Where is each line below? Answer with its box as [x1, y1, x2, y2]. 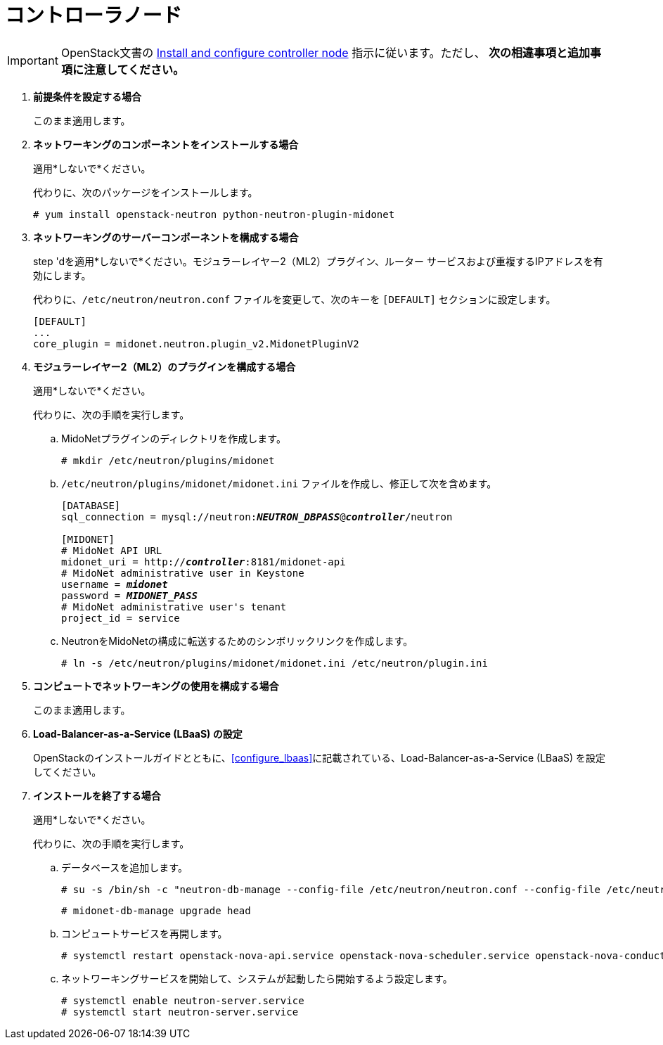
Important [7, 53, 58, 68]
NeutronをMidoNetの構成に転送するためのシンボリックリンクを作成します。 [61, 634, 413, 647]
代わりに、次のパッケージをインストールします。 [33, 186, 258, 198]
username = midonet [61, 578, 168, 590]
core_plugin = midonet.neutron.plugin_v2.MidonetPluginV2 [33, 338, 359, 350]
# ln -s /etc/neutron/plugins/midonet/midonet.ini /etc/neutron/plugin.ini [61, 657, 488, 669]
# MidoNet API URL [61, 544, 162, 556]
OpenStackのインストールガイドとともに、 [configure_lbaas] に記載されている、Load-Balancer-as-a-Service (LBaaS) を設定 [33, 751, 606, 764]
